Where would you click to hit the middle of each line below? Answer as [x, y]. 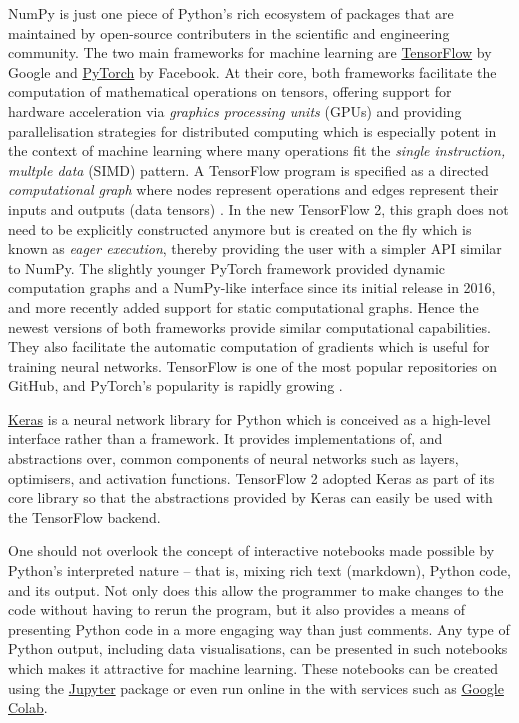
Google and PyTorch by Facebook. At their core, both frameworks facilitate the [252, 71]
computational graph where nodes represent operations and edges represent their [253, 189]
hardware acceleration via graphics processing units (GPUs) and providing [235, 110]
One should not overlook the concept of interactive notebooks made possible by [251, 550]
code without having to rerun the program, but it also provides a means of [237, 609]
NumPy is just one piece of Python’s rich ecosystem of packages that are [231, 13]
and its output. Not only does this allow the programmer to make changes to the [256, 589]
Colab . [28, 707]
